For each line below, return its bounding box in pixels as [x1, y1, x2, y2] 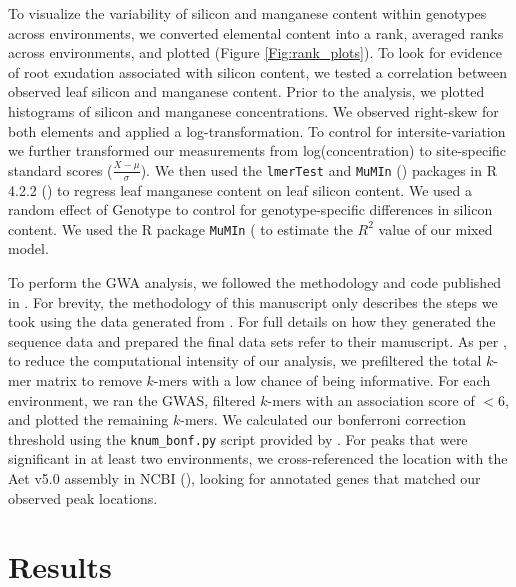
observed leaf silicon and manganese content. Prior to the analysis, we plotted [8, 81, 485, 102]
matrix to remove [36, 369, 142, 390]
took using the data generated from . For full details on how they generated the [8, 311, 496, 332]
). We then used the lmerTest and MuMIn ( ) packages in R [140, 159, 497, 180]
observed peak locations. [8, 487, 158, 508]
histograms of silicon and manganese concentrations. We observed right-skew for [8, 100, 499, 121]
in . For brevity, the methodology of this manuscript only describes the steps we [8, 291, 498, 312]
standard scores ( [8, 159, 113, 180]
